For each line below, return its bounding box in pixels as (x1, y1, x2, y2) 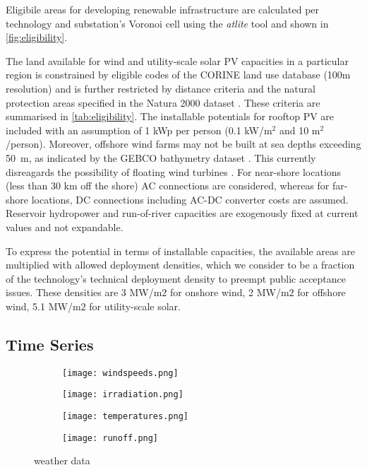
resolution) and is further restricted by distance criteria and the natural (6, 81, 315, 95)
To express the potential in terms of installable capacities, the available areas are (6, 243, 355, 258)
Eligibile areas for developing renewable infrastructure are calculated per (6, 2, 320, 16)
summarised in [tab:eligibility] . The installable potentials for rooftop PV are (6, 109, 335, 124)
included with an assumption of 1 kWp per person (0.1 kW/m (6, 122, 272, 137)
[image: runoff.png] (62, 433, 159, 443)
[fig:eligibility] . (6, 30, 68, 45)
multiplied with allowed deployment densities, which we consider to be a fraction (6, 257, 355, 272)
